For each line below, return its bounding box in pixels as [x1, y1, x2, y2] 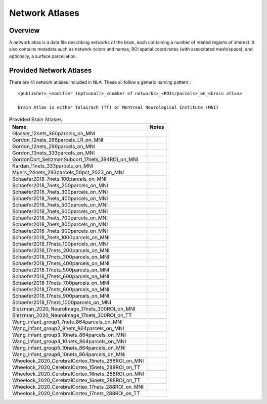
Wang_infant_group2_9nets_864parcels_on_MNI [12, 325, 124, 332]
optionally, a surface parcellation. [9, 53, 77, 59]
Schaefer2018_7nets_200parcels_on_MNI [12, 182, 108, 189]
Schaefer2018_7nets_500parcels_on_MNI [12, 201, 108, 208]
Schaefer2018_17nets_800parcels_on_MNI [12, 286, 110, 293]
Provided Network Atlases [9, 66, 92, 74]
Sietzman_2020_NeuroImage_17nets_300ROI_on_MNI [12, 305, 135, 312]
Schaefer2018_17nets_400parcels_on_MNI [12, 260, 110, 267]
